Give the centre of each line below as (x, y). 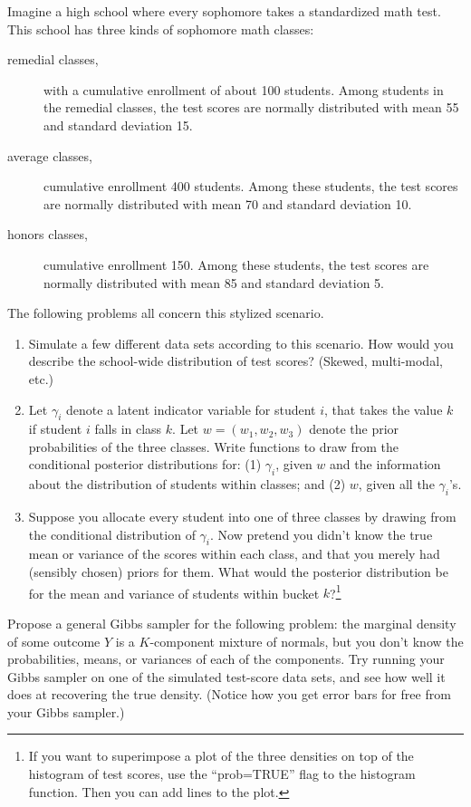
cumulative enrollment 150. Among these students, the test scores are (236, 264)
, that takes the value (384, 409)
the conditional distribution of (112, 534)
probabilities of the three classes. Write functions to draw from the (213, 446)
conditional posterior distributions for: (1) (145, 464)
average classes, (50, 155)
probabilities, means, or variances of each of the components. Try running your (226, 659)
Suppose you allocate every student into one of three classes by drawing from (242, 517)
